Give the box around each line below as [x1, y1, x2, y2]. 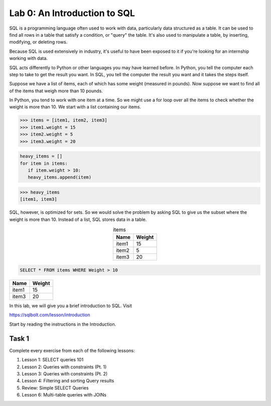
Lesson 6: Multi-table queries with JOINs [22, 392, 106, 398]
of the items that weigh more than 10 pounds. [9, 88, 103, 94]
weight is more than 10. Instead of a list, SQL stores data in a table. [9, 216, 147, 222]
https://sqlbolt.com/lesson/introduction [9, 312, 90, 318]
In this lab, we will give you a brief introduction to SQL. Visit [9, 303, 132, 309]
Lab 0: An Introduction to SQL [9, 8, 135, 19]
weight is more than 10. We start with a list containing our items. [9, 104, 142, 110]
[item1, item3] [20, 196, 57, 202]
